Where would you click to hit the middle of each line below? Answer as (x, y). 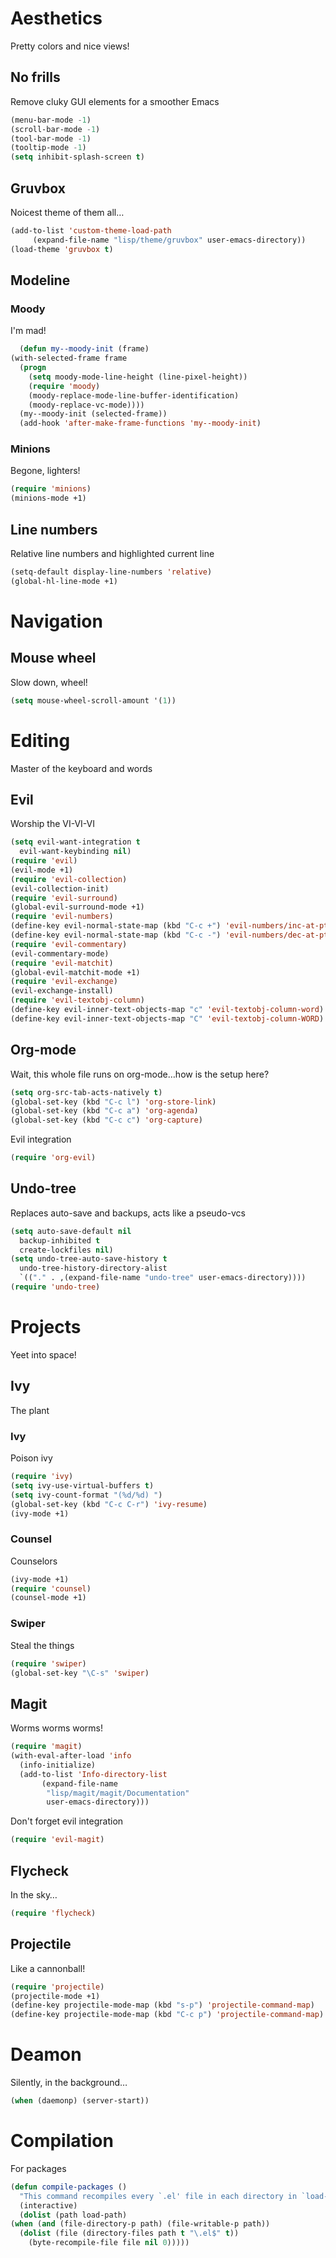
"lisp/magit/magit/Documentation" (118, 1793)
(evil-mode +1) (42, 870)
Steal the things (42, 1645)
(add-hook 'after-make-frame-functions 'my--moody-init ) (140, 423)
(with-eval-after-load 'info (71, 1756)
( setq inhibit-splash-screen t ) (77, 157)
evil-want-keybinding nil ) (75, 852)
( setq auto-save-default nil (71, 1231)
